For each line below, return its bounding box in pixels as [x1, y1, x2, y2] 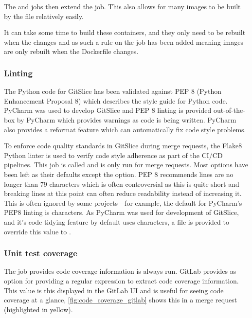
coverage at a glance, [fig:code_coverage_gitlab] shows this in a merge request [4, 295, 237, 305]
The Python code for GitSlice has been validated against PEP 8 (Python [4, 86, 221, 96]
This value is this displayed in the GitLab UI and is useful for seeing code [4, 285, 224, 295]
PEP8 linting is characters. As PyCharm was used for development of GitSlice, [4, 207, 239, 217]
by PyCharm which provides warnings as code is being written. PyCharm [17, 114, 236, 124]
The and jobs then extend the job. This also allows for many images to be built [4, 1, 241, 11]
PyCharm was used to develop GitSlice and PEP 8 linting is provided [4, 105, 212, 115]
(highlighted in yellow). [4, 304, 73, 314]
